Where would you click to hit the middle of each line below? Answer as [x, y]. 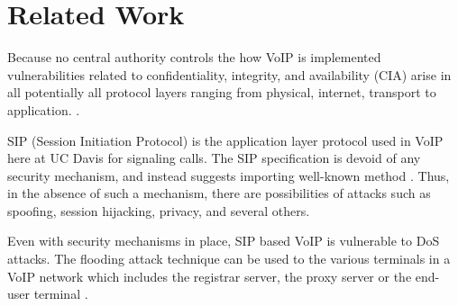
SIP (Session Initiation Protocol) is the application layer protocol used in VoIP [225, 140]
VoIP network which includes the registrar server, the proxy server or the [210, 276]
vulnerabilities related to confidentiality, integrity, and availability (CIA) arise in [229, 74]
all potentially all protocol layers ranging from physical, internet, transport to [222, 92]
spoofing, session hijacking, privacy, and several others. [159, 210]
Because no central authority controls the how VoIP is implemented [194, 57]
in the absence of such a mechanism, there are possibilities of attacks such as [219, 193]
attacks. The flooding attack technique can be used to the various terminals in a [229, 259]
